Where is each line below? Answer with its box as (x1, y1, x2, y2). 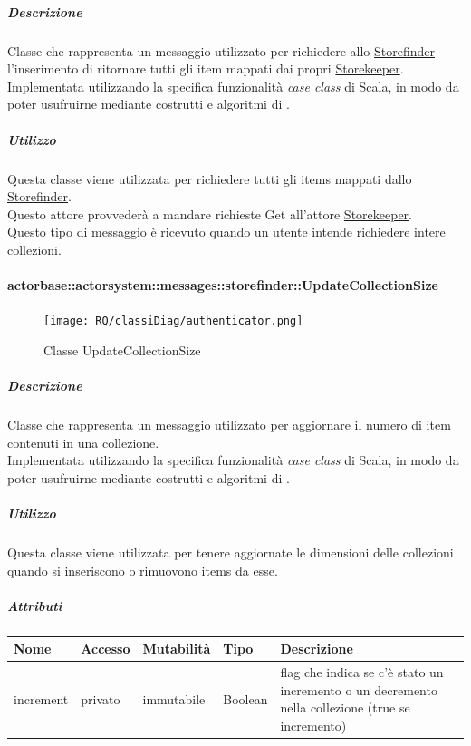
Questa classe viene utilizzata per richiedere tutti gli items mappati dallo (7, 169, 412, 188)
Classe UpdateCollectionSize (43, 340, 201, 359)
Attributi (7, 596, 62, 615)
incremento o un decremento (280, 680, 437, 699)
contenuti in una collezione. (7, 432, 159, 451)
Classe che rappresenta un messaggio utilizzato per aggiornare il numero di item (7, 415, 451, 434)
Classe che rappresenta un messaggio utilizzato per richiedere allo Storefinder (7, 41, 435, 60)
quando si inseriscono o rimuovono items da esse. (7, 560, 278, 579)
